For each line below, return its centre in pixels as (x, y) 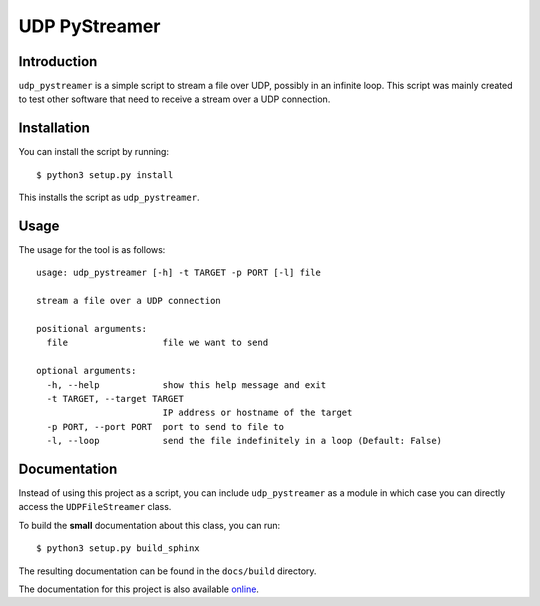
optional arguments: (86, 371)
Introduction (58, 61)
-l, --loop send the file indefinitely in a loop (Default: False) (244, 441)
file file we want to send (157, 343)
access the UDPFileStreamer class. (95, 507)
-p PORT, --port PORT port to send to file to (165, 426)
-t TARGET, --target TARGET (115, 398)
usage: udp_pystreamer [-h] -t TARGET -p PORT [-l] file (179, 273)
